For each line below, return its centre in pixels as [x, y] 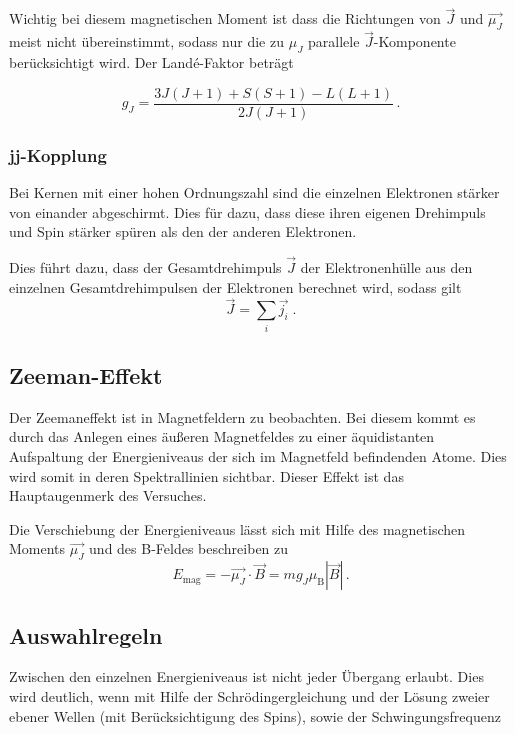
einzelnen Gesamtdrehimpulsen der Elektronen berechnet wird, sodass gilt [235, 286]
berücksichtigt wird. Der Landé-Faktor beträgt [151, 62]
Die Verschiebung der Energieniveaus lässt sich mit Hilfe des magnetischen [237, 528]
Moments [37, 548]
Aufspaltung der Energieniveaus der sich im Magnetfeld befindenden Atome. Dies [258, 456]
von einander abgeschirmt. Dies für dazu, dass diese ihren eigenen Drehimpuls [247, 211]
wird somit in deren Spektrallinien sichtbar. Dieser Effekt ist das [206, 475]
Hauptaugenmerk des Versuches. [108, 495]
